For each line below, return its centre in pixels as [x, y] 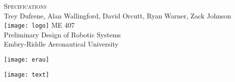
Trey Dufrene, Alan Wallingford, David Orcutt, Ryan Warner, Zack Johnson [117, 15]
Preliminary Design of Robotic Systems [62, 34]
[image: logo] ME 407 [39, 25]
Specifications [25, 6]
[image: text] [27, 74]
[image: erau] [27, 60]
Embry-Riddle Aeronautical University [61, 44]
